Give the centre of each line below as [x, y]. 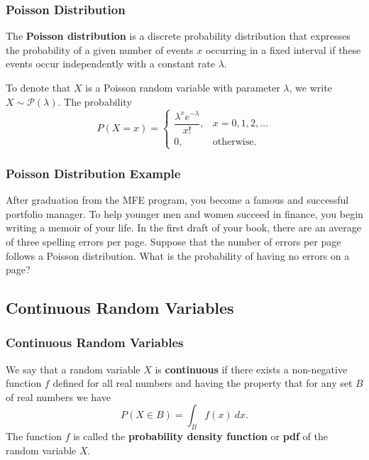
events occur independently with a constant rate [111, 64]
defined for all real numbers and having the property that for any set [203, 383]
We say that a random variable [73, 369]
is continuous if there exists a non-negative [251, 369]
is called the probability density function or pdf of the [201, 436]
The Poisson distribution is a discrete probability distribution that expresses [178, 36]
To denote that [38, 87]
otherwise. [235, 142]
